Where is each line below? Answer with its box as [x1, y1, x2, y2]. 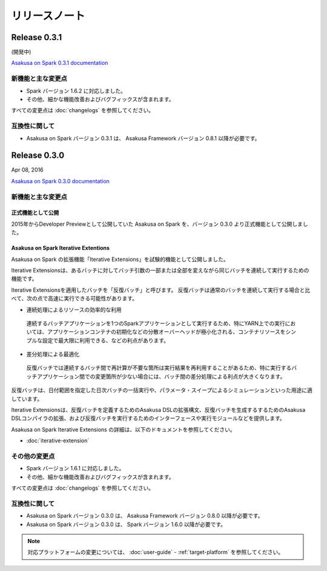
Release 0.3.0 [11, 150, 65, 161]
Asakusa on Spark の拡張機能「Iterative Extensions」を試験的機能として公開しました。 [11, 255, 230, 263]
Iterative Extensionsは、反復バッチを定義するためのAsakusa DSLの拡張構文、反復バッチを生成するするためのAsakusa [11, 407, 306, 414]
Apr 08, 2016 [11, 166, 44, 174]
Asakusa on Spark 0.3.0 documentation [11, 177, 110, 184]
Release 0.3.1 [11, 32, 62, 42]
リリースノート [11, 9, 85, 22]
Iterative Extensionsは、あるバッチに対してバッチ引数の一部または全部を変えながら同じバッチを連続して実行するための [11, 266, 309, 274]
